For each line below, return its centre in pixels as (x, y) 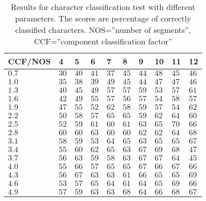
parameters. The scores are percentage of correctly (103, 18)
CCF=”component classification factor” (103, 41)
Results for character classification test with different (103, 7)
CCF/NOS (29, 61)
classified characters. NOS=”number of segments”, (103, 30)
